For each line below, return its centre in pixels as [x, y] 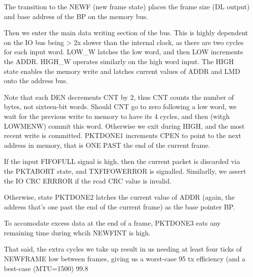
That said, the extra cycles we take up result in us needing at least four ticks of [123, 249]
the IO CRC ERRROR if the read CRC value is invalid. [88, 180]
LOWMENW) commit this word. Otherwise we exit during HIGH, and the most [124, 126]
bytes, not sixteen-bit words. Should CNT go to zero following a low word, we [120, 106]
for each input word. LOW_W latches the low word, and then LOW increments [124, 52]
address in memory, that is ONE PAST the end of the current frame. [107, 145]
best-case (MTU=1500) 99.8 [46, 268]
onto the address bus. [36, 81]
